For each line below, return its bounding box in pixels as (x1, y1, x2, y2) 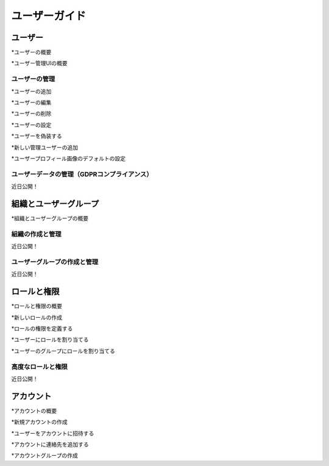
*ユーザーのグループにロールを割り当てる (11, 347, 115, 354)
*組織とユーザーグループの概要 (11, 214, 88, 222)
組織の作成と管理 (11, 229, 62, 238)
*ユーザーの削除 (11, 110, 52, 117)
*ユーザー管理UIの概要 (11, 60, 68, 67)
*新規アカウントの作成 (11, 418, 68, 426)
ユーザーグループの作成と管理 (11, 257, 99, 266)
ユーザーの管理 (11, 75, 55, 84)
